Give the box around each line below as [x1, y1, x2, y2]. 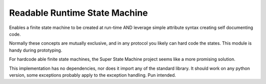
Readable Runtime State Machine [9, 7, 148, 18]
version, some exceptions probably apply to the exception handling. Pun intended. [9, 72, 176, 78]
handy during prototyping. [9, 47, 63, 53]
